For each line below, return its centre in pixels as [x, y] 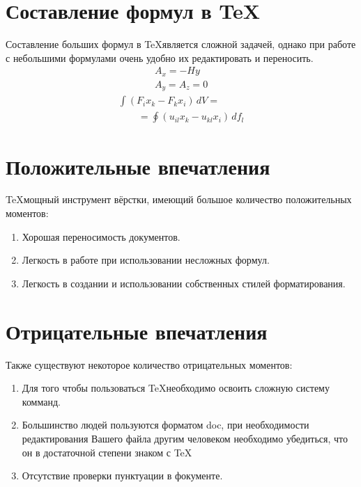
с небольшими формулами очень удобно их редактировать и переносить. [160, 57]
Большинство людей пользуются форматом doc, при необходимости [166, 425]
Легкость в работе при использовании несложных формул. [146, 260]
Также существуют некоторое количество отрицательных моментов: [149, 364]
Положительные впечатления [138, 166]
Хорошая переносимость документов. [101, 236]
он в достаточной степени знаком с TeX [107, 452]
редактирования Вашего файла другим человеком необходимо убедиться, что [185, 438]
